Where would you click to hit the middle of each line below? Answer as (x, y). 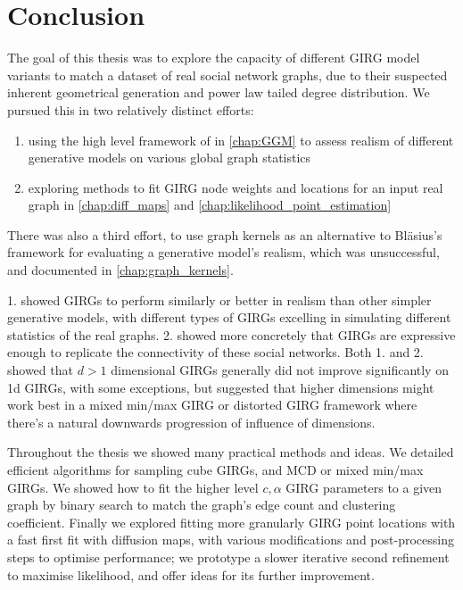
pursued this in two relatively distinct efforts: (131, 109)
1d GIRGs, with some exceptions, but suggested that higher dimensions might (221, 387)
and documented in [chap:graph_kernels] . (120, 270)
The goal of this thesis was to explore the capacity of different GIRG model (214, 58)
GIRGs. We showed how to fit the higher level (133, 487)
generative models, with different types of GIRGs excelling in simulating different (229, 317)
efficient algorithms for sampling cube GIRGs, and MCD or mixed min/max (215, 470)
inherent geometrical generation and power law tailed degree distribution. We (219, 92)
